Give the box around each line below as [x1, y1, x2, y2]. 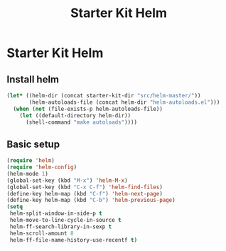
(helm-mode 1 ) [6, 170, 49, 177]
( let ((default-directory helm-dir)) [19, 112, 131, 119]
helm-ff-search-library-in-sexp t [9, 223, 112, 230]
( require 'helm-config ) [6, 164, 77, 171]
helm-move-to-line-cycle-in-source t [9, 217, 122, 224]
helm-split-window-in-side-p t [9, 210, 102, 218]
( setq [6, 203, 23, 210]
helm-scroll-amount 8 [9, 230, 74, 237]
